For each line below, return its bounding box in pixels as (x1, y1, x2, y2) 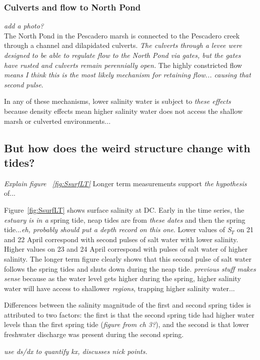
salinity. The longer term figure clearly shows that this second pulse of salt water (4, 253, 251, 264)
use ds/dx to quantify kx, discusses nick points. (4, 346, 147, 356)
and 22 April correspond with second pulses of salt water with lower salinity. (4, 234, 238, 244)
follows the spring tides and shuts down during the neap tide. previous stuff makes (4, 263, 256, 274)
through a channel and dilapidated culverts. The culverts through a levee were (4, 40, 242, 50)
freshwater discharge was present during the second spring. (4, 329, 184, 340)
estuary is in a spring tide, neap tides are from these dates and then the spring (4, 214, 245, 225)
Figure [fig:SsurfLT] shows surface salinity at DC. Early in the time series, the (4, 204, 244, 215)
